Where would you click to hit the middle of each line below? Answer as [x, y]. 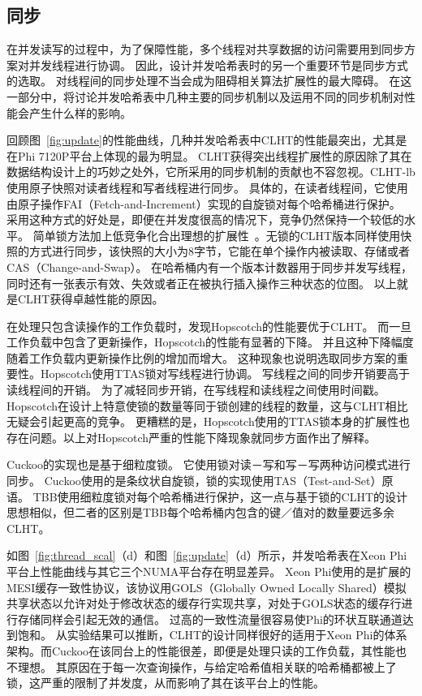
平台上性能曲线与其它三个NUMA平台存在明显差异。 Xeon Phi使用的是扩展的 [209, 571]
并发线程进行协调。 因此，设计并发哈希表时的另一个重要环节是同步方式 [218, 64]
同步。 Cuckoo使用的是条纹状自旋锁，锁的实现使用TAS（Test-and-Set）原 [200, 481]
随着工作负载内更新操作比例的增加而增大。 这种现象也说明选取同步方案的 [202, 357]
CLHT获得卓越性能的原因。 [90, 299]
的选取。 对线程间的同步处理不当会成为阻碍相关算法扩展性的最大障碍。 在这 [209, 81]
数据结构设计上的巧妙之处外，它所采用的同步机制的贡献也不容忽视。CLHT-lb [211, 172]
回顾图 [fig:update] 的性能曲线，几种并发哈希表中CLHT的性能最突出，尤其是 [207, 140]
